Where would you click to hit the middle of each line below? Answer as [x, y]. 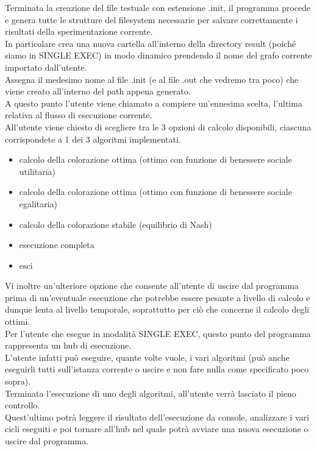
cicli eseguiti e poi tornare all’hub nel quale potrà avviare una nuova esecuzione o [157, 429]
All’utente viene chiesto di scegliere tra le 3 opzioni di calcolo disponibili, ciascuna [158, 126]
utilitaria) [37, 171]
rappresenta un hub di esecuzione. [68, 345]
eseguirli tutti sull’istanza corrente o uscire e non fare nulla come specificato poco [157, 369]
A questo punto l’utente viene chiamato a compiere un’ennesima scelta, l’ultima [154, 103]
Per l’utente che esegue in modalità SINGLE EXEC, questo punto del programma [158, 333]
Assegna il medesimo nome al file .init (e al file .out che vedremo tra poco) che [152, 79]
